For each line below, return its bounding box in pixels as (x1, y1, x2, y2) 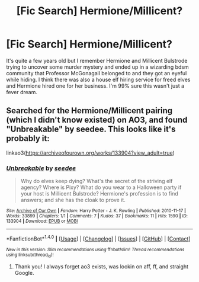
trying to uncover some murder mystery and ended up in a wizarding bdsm (6, 63, 189, 70)
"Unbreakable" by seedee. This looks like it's (6, 124, 176, 134)
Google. (14, 270, 34, 277)
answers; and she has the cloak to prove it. (20, 197, 126, 204)
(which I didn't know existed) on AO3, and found (6, 115, 188, 125)
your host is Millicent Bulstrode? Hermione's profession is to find (20, 190, 179, 197)
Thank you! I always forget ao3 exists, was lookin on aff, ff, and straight (14, 263, 188, 270)
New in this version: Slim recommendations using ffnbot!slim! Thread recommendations (6, 246, 185, 252)
